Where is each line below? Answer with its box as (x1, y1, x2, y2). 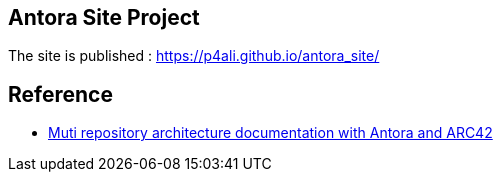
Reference (8, 81, 113, 107)
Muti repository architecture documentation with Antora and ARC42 (48, 124, 493, 142)
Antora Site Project (8, 5, 200, 30)
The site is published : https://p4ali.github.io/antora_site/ (8, 47, 380, 65)
